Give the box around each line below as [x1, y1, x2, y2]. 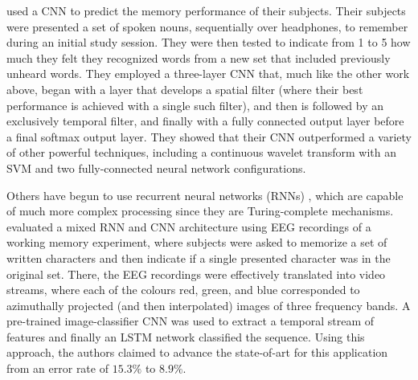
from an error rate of [6, 360, 109, 377]
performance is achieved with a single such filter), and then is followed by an [6, 96, 384, 113]
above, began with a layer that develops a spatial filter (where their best [6, 80, 363, 97]
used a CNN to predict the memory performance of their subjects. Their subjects [6, 2, 406, 18]
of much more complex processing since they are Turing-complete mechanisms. [6, 202, 394, 219]
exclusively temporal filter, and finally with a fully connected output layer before [6, 112, 404, 129]
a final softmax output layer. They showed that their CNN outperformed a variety [6, 128, 412, 145]
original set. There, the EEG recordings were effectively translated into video [6, 265, 386, 282]
